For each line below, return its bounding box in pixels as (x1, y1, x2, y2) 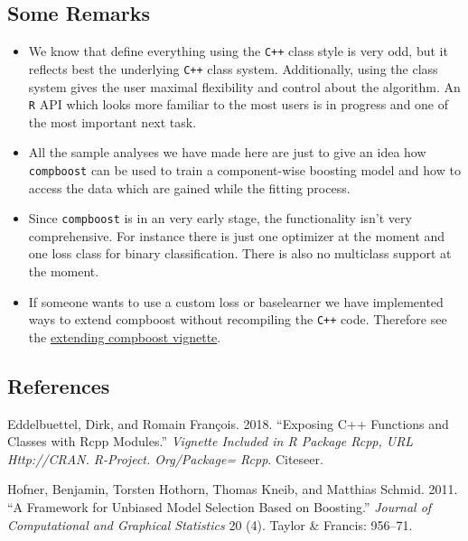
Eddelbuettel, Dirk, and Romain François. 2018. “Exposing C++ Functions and (7, 414, 449, 433)
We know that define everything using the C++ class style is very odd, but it (28, 42, 448, 61)
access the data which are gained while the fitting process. (28, 178, 351, 197)
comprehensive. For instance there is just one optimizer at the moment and (28, 226, 445, 245)
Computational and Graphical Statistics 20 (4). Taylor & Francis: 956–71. (7, 515, 413, 534)
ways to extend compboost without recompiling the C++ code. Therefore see (28, 310, 447, 329)
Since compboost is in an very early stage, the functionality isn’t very (28, 209, 412, 228)
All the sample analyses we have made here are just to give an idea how (28, 143, 426, 162)
